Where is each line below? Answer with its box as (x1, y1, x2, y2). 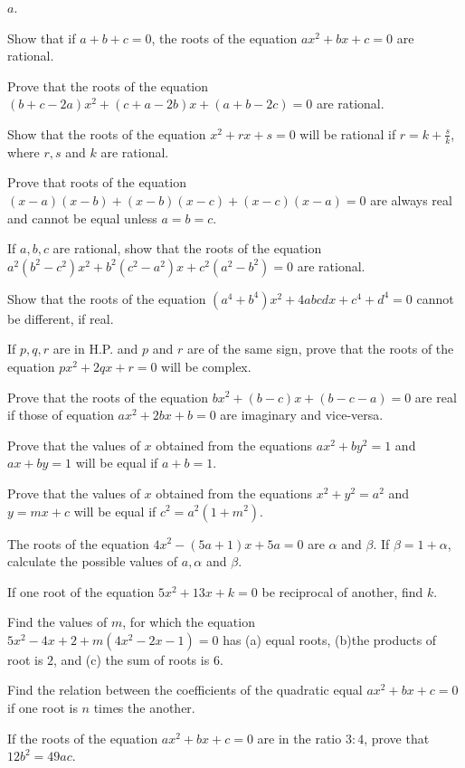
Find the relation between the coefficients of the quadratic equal (7, 680, 363, 699)
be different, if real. (7, 308, 114, 327)
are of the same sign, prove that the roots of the (186, 339, 454, 358)
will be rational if (299, 124, 396, 143)
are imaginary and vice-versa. (220, 405, 384, 424)
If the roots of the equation (7, 728, 158, 747)
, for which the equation (122, 612, 255, 631)
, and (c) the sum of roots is (53, 649, 210, 668)
